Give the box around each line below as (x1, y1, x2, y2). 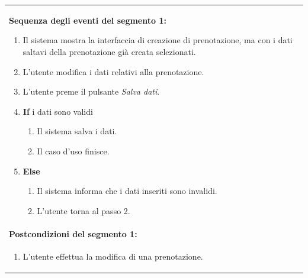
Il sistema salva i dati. (37, 125, 117, 137)
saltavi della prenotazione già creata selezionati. (23, 45, 196, 57)
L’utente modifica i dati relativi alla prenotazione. (23, 65, 204, 77)
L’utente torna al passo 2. (37, 204, 130, 216)
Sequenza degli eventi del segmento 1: (9, 14, 166, 26)
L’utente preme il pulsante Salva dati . (23, 85, 160, 98)
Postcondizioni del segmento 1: (9, 227, 137, 240)
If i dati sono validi (23, 105, 93, 117)
